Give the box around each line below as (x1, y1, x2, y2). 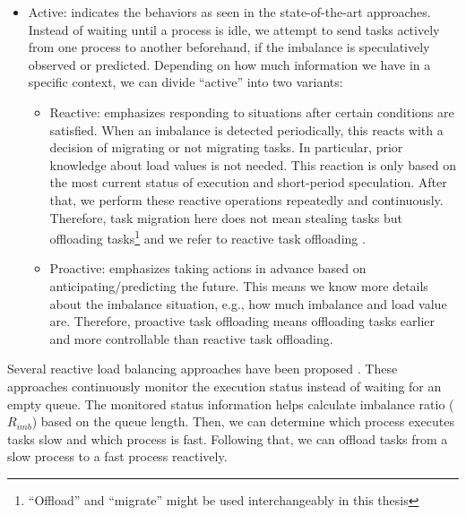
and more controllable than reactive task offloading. (49, 329, 333, 348)
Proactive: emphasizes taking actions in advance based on (49, 259, 367, 278)
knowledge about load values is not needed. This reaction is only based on (49, 155, 457, 174)
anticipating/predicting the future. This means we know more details (49, 276, 428, 295)
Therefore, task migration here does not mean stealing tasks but (49, 208, 402, 227)
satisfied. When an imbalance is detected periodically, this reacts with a (49, 120, 444, 139)
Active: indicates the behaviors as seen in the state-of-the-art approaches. (28, 3, 431, 21)
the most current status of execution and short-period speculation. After (49, 173, 447, 192)
